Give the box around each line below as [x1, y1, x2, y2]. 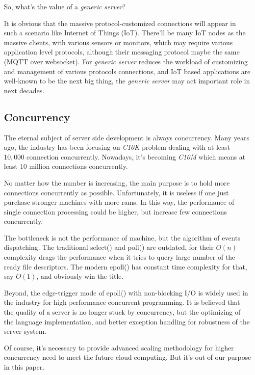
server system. [4, 326, 47, 336]
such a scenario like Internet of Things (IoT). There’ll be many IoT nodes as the [4, 27, 246, 38]
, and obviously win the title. [36, 271, 124, 281]
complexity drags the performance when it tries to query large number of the [4, 252, 235, 262]
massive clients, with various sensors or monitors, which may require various [4, 37, 233, 47]
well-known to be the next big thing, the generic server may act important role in [4, 76, 250, 86]
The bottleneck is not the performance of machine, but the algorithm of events [4, 232, 241, 242]
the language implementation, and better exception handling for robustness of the [4, 316, 250, 326]
